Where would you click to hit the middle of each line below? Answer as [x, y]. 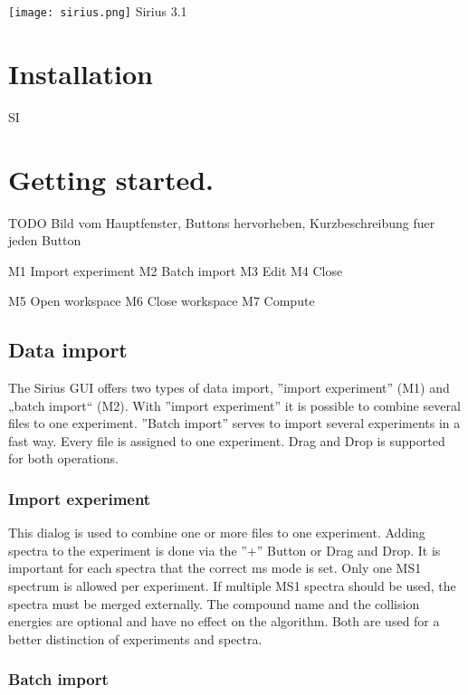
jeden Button [45, 240]
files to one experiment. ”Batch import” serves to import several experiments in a [234, 423]
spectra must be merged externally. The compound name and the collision [214, 603]
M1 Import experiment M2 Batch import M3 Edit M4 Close [176, 270]
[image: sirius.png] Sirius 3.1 [98, 11]
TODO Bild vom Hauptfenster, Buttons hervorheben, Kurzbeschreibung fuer [222, 222]
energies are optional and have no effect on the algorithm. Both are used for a [224, 621]
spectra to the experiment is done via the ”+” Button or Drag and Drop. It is [224, 550]
